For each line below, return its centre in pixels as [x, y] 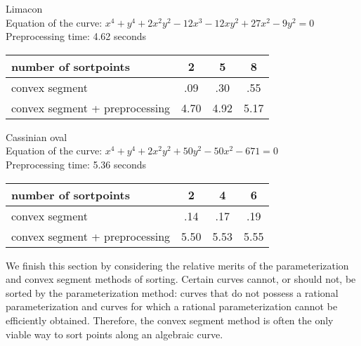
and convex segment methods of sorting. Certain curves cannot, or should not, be [181, 279]
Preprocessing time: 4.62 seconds [76, 36]
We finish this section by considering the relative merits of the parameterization [177, 265]
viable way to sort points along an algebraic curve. [114, 334]
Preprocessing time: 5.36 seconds [76, 164]
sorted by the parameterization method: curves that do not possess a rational [172, 292]
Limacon [24, 8]
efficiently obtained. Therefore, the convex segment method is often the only [170, 320]
